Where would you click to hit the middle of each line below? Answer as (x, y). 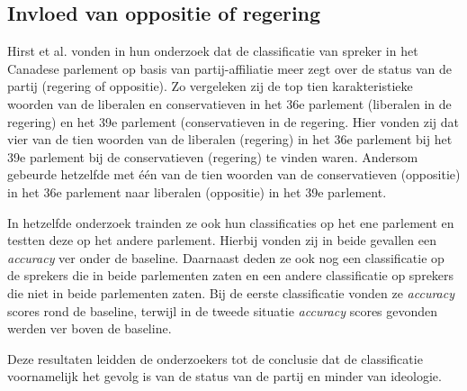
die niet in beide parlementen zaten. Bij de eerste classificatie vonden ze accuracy (231, 292)
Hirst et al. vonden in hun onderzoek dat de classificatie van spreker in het (213, 51)
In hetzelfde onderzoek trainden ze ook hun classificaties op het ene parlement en (231, 222)
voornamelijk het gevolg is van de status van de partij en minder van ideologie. (225, 376)
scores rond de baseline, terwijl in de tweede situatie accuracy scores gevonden (223, 310)
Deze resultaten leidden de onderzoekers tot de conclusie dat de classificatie (215, 358)
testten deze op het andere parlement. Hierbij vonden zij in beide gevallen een (222, 240)
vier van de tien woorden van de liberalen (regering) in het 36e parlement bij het (230, 139)
